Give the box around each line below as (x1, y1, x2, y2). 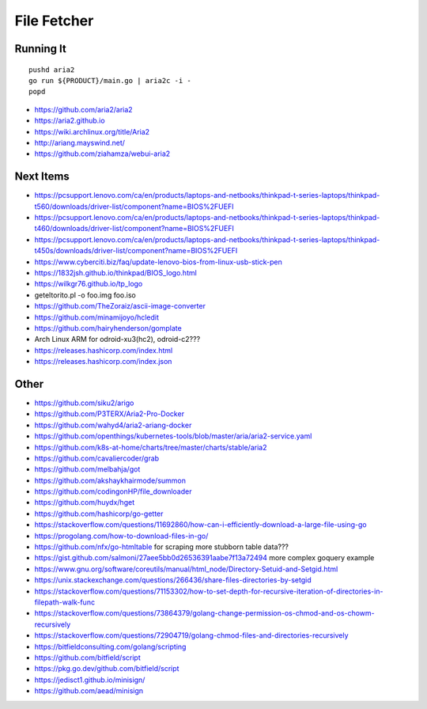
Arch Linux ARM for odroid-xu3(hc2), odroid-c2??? (34, 335, 201, 344)
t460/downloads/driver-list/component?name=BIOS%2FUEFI (34, 224, 235, 233)
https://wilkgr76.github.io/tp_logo (34, 279, 143, 289)
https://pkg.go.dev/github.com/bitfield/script (34, 664, 179, 673)
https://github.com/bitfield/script (34, 653, 142, 662)
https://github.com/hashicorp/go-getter (34, 509, 164, 518)
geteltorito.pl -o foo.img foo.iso (34, 290, 136, 300)
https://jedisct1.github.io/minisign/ (34, 675, 145, 684)
